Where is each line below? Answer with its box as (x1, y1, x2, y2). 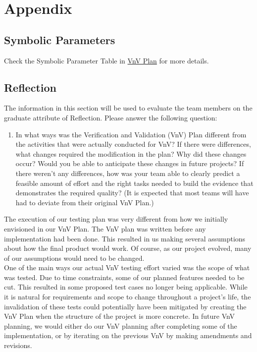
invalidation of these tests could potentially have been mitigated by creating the (4, 301, 247, 311)
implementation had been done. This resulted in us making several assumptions (4, 233, 246, 243)
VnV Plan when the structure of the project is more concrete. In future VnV (4, 311, 235, 321)
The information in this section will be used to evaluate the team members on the (4, 103, 253, 113)
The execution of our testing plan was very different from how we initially (4, 214, 228, 224)
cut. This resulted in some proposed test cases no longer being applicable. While (4, 282, 248, 292)
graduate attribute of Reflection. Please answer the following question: (4, 112, 217, 122)
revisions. (4, 340, 32, 351)
